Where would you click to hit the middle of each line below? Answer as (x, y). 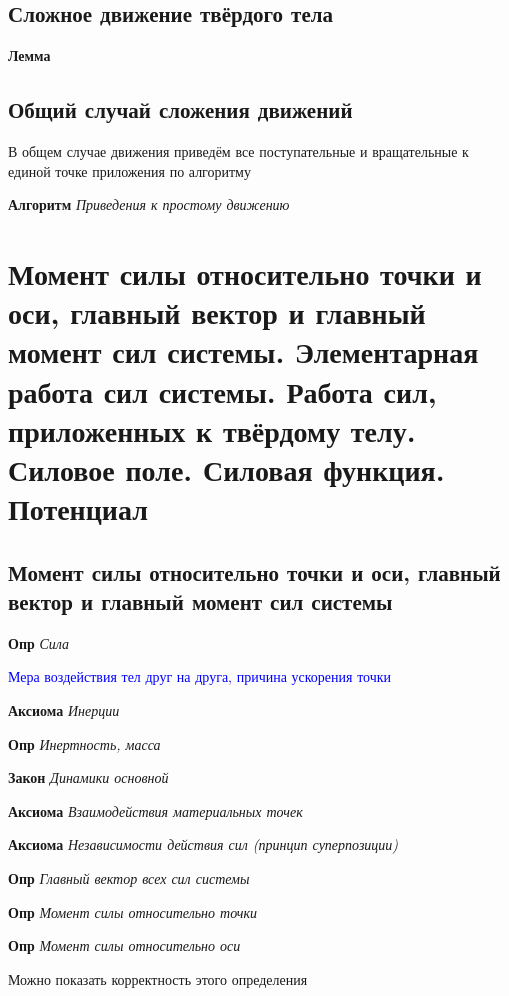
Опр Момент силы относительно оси (124, 945)
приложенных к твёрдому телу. (212, 429)
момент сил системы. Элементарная (243, 351)
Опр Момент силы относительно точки (133, 911)
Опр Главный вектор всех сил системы (129, 878)
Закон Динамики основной (88, 777)
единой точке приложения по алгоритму (129, 170)
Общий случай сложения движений (180, 109)
